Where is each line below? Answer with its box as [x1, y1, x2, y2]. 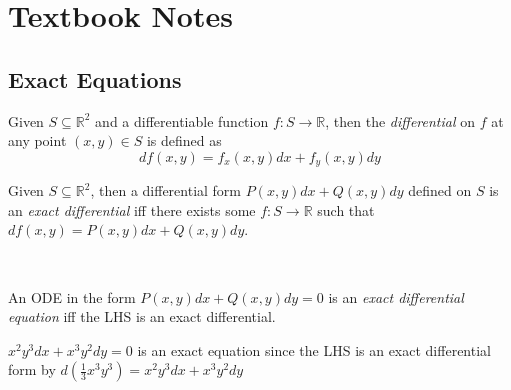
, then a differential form [90, 180, 242, 201]
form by [8, 359, 56, 380]
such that [317, 199, 375, 220]
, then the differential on [325, 110, 475, 131]
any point [8, 130, 67, 151]
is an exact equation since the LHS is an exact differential [137, 339, 491, 360]
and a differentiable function [95, 110, 269, 131]
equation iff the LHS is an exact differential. [8, 306, 276, 327]
